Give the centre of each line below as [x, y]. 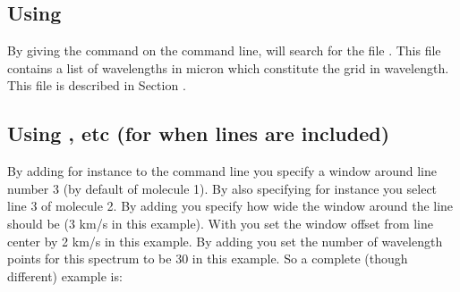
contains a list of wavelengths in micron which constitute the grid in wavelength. [228, 67]
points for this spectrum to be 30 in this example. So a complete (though [208, 259]
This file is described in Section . [97, 85]
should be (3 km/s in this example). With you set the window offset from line [221, 223]
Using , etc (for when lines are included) [199, 133]
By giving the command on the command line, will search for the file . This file [224, 50]
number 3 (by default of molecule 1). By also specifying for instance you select [222, 188]
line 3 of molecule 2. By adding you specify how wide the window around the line [230, 206]
